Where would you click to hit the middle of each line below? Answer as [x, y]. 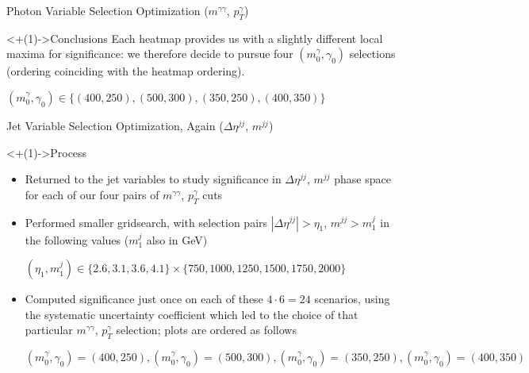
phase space [362, 179]
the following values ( [77, 239]
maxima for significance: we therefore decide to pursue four [150, 54]
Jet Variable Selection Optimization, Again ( [115, 125]
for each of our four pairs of [92, 194]
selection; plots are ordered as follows [206, 330]
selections [372, 54]
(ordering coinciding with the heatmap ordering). [126, 71]
